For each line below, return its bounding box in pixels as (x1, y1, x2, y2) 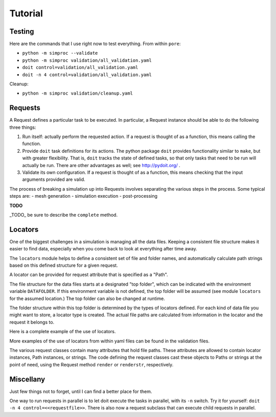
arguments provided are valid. (22, 176, 85, 182)
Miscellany (9, 375, 45, 383)
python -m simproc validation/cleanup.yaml (22, 90, 133, 97)
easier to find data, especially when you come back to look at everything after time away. (9, 246, 197, 252)
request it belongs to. (9, 319, 55, 325)
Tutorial (9, 8, 43, 19)
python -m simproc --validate (22, 50, 98, 56)
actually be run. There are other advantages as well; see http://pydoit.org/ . (22, 162, 181, 168)
